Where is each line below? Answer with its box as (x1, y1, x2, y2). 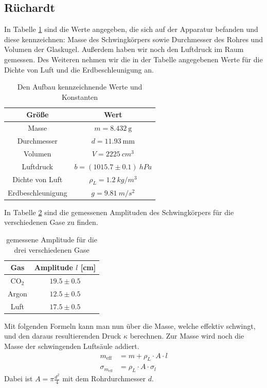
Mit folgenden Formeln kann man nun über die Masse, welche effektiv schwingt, (4, 320, 256, 331)
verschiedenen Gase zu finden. (4, 217, 98, 227)
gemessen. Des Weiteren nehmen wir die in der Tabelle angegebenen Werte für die (4, 54, 263, 64)
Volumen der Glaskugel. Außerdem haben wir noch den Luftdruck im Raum (4, 44, 244, 55)
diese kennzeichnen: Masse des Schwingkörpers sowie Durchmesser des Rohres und (4, 33, 263, 44)
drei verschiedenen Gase (14, 244, 90, 255)
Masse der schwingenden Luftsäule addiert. (4, 340, 139, 351)
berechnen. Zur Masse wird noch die (130, 330, 244, 341)
